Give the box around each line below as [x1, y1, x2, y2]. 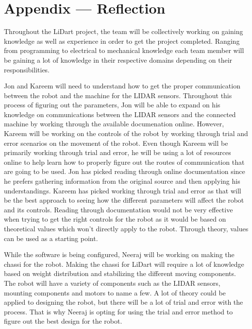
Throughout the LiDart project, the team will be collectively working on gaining [4, 26, 243, 36]
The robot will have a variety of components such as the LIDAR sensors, [4, 277, 220, 288]
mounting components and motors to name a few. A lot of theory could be [4, 287, 226, 297]
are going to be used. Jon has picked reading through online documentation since [4, 166, 245, 176]
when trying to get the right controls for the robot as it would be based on [4, 214, 226, 224]
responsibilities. [4, 64, 50, 74]
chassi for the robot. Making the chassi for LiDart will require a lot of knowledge [4, 259, 244, 269]
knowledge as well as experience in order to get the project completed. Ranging [4, 35, 240, 46]
